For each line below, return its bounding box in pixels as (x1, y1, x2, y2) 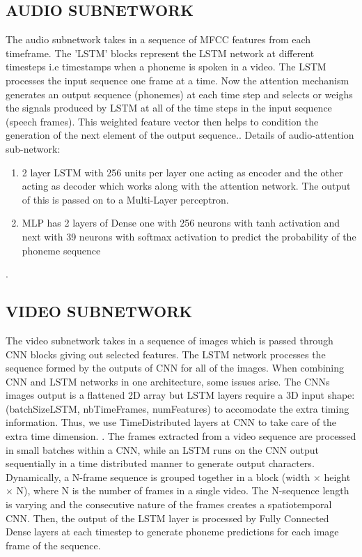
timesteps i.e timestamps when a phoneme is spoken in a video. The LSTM (6, 59, 326, 74)
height (324, 469, 351, 484)
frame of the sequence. (6, 537, 101, 552)
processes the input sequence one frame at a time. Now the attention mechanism (6, 73, 349, 87)
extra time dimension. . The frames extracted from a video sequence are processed (6, 429, 356, 443)
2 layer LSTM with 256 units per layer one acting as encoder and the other (22, 165, 343, 179)
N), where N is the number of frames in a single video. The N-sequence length (16, 483, 349, 498)
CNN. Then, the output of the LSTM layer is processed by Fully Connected (6, 510, 329, 525)
